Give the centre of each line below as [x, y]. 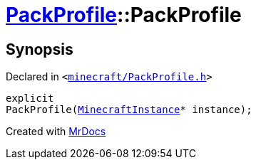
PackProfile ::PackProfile [124, 15]
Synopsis [40, 49]
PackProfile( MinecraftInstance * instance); [129, 110]
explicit [30, 99]
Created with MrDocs [56, 132]
